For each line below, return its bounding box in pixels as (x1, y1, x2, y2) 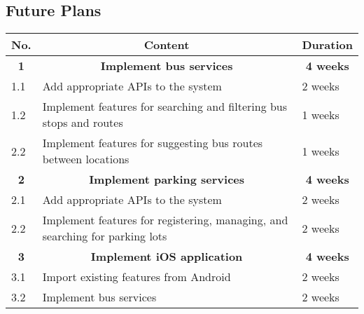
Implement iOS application (90, 248, 243, 265)
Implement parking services (89, 171, 245, 188)
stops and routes (42, 114, 123, 131)
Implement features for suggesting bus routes (42, 135, 263, 151)
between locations (42, 151, 129, 168)
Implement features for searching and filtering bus (42, 98, 288, 115)
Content (143, 36, 190, 53)
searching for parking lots (42, 228, 167, 245)
